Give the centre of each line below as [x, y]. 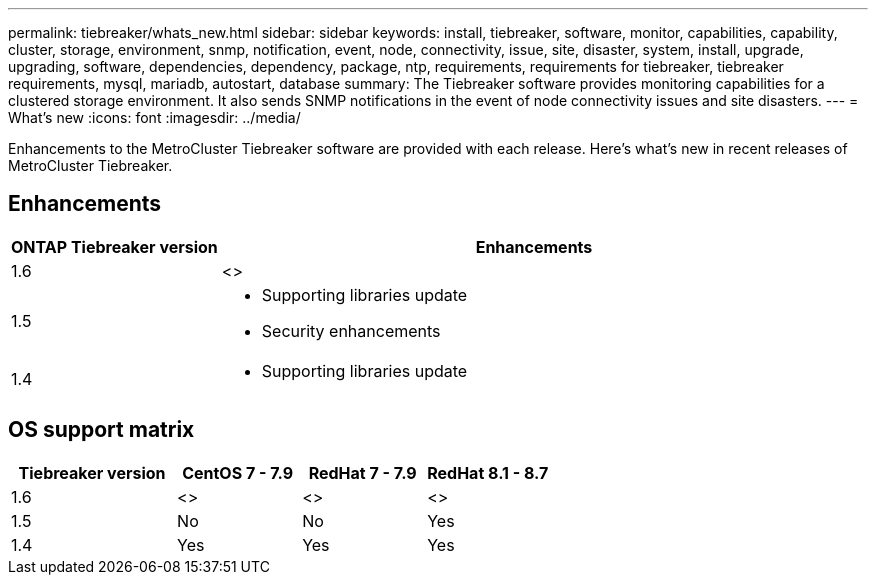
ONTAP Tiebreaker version [114, 246]
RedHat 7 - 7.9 [362, 472]
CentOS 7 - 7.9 [238, 472]
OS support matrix [101, 430]
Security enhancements [351, 330]
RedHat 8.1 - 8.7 [488, 472]
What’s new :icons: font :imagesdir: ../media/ [154, 117]
